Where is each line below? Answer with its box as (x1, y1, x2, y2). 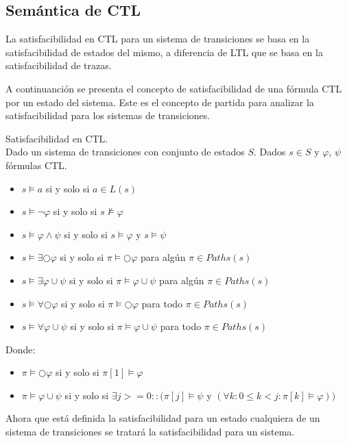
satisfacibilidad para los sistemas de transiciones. (5, 108, 211, 123)
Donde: (5, 342, 36, 356)
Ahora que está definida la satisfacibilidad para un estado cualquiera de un (5, 411, 320, 425)
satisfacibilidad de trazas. (5, 58, 112, 73)
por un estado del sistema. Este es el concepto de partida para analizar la (5, 94, 314, 109)
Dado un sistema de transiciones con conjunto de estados (5, 144, 245, 159)
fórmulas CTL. (5, 157, 67, 172)
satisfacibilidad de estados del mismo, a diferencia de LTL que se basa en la (5, 45, 323, 59)
